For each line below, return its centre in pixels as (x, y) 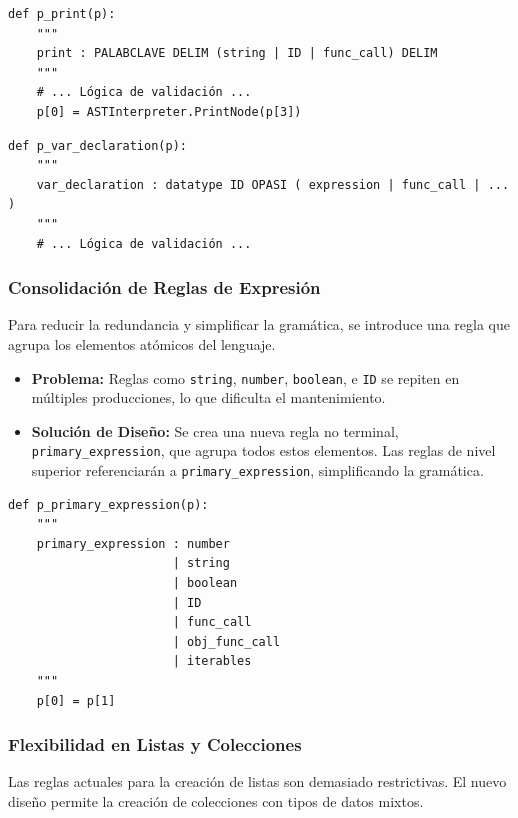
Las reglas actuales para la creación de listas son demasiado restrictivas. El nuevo (257, 781)
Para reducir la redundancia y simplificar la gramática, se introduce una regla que (259, 324)
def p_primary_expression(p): (108, 504)
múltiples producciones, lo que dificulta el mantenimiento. (208, 397)
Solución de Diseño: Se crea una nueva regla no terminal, (215, 430)
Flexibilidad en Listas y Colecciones (155, 744)
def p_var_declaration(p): (97, 145)
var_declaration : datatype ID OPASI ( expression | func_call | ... (273, 184)
